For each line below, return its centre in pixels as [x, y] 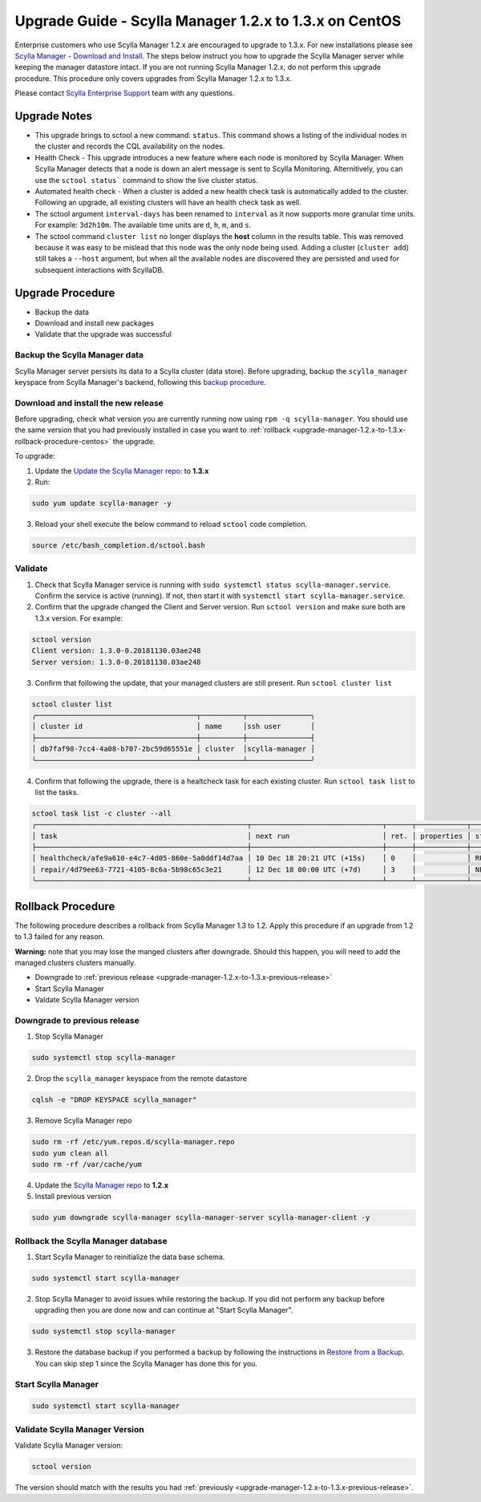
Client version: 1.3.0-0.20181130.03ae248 [116, 651]
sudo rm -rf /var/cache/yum [87, 1164]
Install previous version [73, 1196]
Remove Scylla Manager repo [83, 1121]
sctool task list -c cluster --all [101, 813]
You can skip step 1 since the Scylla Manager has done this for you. [146, 1363]
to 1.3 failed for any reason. [60, 937]
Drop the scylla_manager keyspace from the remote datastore [141, 1079]
